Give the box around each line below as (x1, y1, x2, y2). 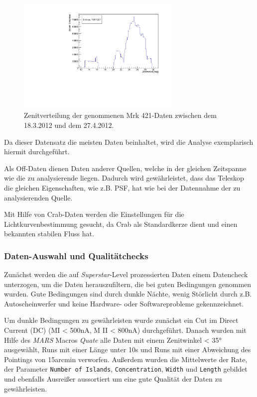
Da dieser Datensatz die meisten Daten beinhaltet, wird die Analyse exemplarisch (4, 136, 254, 147)
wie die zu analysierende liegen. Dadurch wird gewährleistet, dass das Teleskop (4, 173, 244, 183)
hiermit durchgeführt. (4, 146, 70, 157)
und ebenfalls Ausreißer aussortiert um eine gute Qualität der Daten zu (4, 374, 222, 384)
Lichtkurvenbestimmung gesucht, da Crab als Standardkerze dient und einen (4, 218, 238, 229)
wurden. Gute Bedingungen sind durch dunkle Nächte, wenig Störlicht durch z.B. (4, 289, 252, 299)
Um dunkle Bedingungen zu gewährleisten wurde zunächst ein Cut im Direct (4, 315, 239, 325)
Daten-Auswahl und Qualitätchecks (4, 249, 148, 262)
